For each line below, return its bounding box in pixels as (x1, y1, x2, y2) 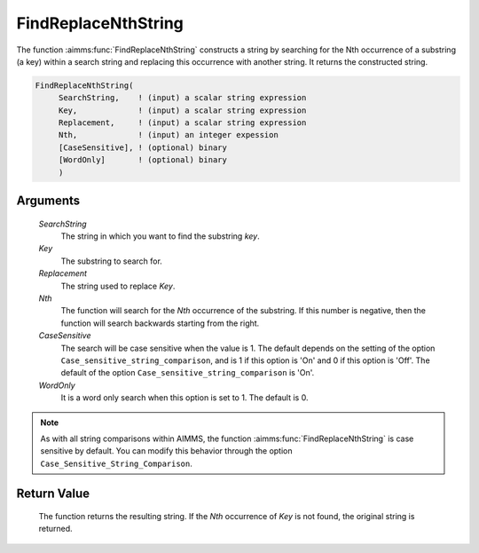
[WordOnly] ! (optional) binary (58, 155, 228, 165)
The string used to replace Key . (60, 280, 176, 291)
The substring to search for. (60, 256, 163, 266)
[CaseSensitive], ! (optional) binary (58, 142, 228, 153)
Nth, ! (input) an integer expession (58, 130, 279, 140)
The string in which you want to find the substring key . (60, 231, 261, 241)
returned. (38, 524, 73, 534)
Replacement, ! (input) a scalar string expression (58, 118, 307, 128)
